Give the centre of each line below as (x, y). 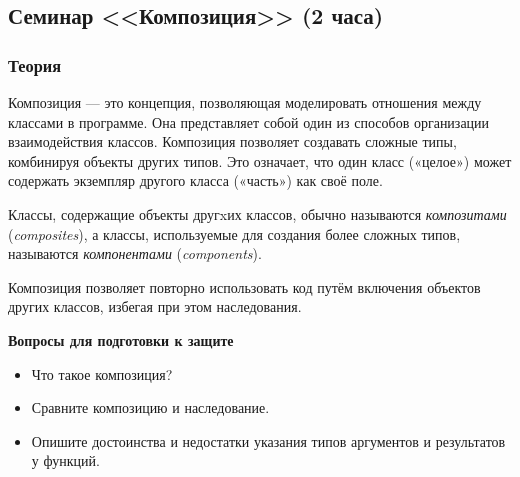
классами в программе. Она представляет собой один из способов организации (249, 121)
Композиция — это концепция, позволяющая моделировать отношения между (245, 102)
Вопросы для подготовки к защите (121, 339)
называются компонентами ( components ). (135, 253)
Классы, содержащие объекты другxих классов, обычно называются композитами (257, 213)
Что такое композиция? (102, 373)
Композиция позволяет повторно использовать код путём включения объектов (244, 286)
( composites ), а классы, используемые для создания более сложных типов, (234, 233)
